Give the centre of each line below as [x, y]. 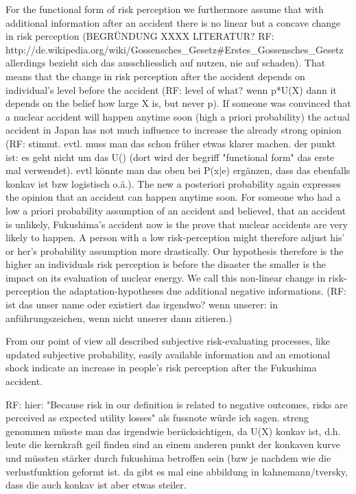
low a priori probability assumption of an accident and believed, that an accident [176, 210]
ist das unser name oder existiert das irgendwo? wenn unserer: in [142, 305]
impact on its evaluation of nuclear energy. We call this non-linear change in [166, 277]
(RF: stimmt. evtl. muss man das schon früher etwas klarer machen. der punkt [171, 143]
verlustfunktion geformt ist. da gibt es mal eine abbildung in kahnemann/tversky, [177, 471]
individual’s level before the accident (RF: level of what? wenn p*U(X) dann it [171, 89]
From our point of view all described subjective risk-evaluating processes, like [168, 341]
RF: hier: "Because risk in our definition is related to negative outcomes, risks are [177, 404]
